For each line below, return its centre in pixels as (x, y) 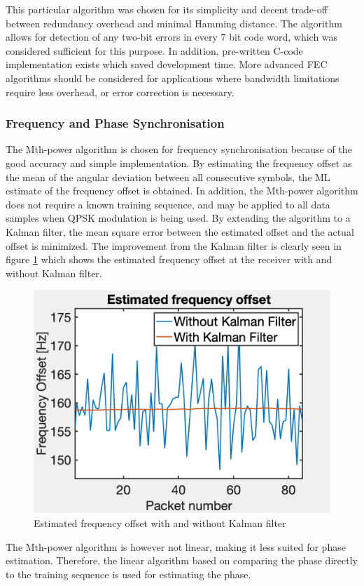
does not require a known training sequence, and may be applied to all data (168, 204)
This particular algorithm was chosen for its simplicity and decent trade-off (167, 9)
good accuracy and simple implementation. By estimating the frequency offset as (179, 162)
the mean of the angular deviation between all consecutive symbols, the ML (168, 177)
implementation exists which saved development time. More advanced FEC (167, 64)
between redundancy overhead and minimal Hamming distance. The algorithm (174, 23)
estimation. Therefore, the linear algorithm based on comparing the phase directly (182, 560)
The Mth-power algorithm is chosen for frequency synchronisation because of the (179, 149)
